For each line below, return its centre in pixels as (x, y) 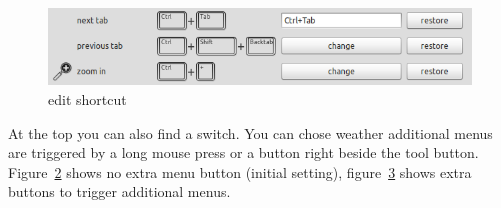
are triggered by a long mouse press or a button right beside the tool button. (243, 152)
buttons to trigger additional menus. (119, 191)
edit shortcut (87, 98)
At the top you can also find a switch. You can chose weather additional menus (250, 132)
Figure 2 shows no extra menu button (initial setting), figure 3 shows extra (240, 171)
